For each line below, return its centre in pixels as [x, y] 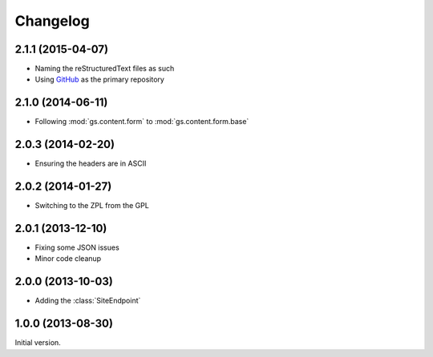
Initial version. [38, 343]
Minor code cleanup [68, 259]
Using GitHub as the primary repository [99, 79]
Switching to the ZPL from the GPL [92, 206]
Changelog [52, 21]
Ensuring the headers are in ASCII [91, 163]
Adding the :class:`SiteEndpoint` [88, 301]
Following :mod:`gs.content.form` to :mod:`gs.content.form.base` [142, 122]
